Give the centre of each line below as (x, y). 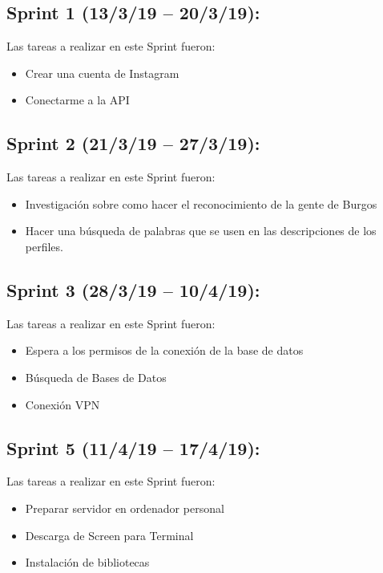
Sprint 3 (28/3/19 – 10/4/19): (133, 289)
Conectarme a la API (77, 100)
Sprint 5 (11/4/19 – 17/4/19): (133, 447)
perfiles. (44, 246)
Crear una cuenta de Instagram (102, 73)
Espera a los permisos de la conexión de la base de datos (164, 350)
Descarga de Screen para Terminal (109, 535)
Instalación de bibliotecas (87, 562)
